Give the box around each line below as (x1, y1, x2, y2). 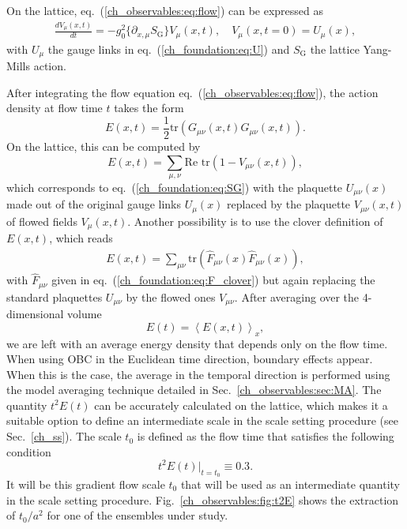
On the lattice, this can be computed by (6, 138, 201, 155)
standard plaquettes (6, 288, 103, 305)
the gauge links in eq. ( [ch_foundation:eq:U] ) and (47, 40, 290, 57)
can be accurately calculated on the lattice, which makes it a (94, 396, 388, 413)
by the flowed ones (126, 288, 216, 305)
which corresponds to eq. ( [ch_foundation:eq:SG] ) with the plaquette (6, 179, 343, 196)
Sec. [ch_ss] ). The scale (6, 428, 122, 445)
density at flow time (6, 99, 103, 116)
